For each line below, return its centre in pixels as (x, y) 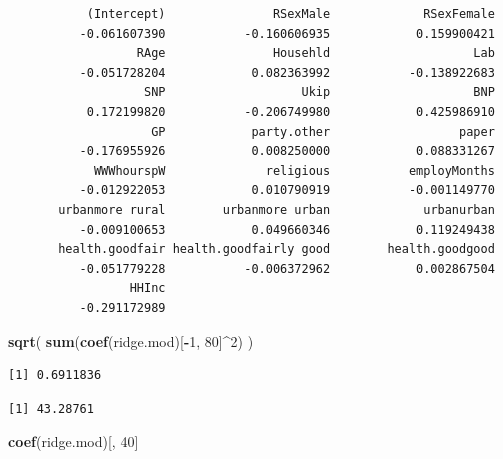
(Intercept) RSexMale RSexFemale (290, 14)
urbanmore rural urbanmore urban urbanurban (276, 209)
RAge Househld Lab (315, 53)
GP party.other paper (323, 131)
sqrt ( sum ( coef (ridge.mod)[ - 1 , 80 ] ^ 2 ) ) (131, 340)
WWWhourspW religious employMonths (294, 170)
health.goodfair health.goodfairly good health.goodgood (276, 249)
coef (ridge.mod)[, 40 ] (73, 441)
